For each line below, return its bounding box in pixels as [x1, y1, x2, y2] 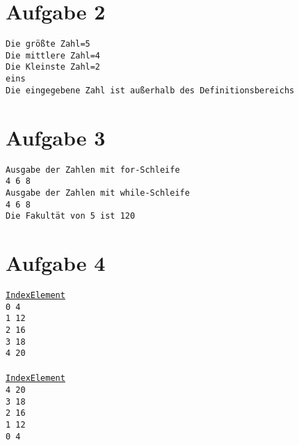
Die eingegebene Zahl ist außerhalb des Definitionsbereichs [6, 85, 295, 95]
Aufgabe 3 [6, 123, 106, 151]
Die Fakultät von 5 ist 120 [6, 211, 136, 221]
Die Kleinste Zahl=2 [6, 62, 101, 72]
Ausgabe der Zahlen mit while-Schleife [6, 187, 190, 198]
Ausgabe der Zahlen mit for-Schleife [6, 164, 180, 175]
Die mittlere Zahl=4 [6, 50, 101, 61]
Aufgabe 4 [6, 249, 106, 276]
